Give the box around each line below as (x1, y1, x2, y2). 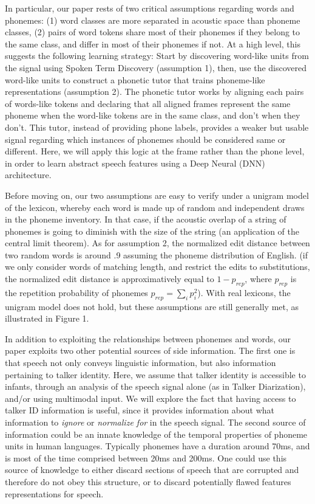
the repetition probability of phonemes (5, 286, 148, 299)
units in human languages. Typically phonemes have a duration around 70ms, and (5, 440, 310, 452)
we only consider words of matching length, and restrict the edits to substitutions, (5, 260, 310, 273)
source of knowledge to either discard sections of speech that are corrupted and (5, 463, 299, 476)
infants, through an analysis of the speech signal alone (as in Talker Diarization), (5, 380, 306, 393)
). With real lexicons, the (197, 286, 291, 299)
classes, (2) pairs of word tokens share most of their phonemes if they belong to (5, 26, 300, 38)
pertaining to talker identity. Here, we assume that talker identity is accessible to (5, 368, 306, 381)
